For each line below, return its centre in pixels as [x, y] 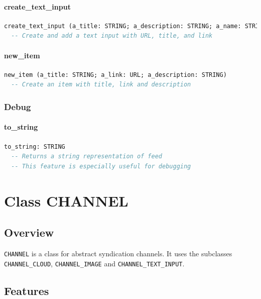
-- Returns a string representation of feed [87, 157]
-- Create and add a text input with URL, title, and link [112, 36]
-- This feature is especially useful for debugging [101, 166]
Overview [29, 232]
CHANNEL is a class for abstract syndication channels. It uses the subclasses [118, 253]
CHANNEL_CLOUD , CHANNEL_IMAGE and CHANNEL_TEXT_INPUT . [94, 263]
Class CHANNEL [66, 200]
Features [27, 290]
